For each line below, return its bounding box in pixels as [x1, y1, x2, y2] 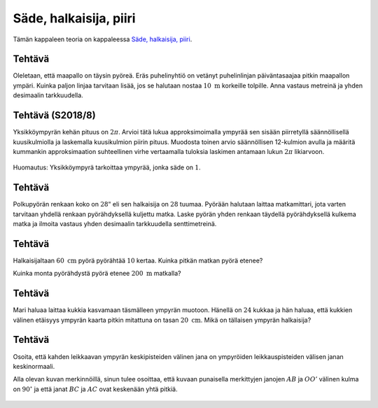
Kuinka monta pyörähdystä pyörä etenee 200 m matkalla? [13, 269, 181, 278]
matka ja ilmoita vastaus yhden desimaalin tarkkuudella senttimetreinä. [13, 220, 217, 227]
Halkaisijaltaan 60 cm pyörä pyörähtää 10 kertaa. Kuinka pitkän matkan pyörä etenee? [13, 256, 263, 265]
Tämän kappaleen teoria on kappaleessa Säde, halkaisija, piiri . [13, 35, 192, 43]
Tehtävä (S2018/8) [13, 109, 96, 122]
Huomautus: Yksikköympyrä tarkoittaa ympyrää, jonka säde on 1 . [13, 163, 201, 171]
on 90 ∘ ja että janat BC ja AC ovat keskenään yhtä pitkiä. [13, 384, 178, 393]
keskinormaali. [13, 362, 55, 370]
